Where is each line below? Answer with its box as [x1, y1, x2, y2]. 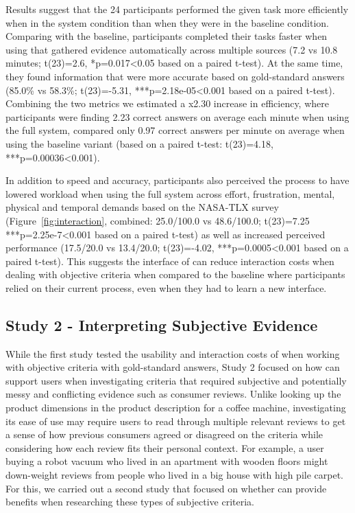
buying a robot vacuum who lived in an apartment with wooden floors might [5, 454, 328, 468]
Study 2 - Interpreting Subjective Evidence [5, 314, 318, 335]
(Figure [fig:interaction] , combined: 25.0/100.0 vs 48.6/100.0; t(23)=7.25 [5, 213, 310, 227]
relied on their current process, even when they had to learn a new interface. [5, 280, 327, 295]
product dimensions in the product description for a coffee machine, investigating [5, 400, 346, 415]
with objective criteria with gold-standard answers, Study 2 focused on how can [5, 360, 340, 374]
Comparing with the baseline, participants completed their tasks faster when [5, 29, 328, 43]
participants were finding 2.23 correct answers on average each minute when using [5, 109, 350, 124]
